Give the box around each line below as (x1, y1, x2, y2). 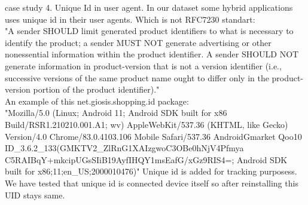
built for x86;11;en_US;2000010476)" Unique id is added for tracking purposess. (5, 165, 297, 178)
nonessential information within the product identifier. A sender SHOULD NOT (5, 48, 299, 60)
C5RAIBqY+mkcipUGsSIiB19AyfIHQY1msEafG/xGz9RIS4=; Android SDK (5, 153, 288, 166)
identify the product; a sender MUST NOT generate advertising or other (5, 36, 272, 48)
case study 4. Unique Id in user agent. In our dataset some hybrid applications (5, 1, 293, 13)
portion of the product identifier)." (33, 83, 160, 96)
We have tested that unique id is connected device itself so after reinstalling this (5, 176, 298, 189)
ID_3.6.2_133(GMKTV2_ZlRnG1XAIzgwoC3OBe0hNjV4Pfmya (5, 142, 244, 154)
